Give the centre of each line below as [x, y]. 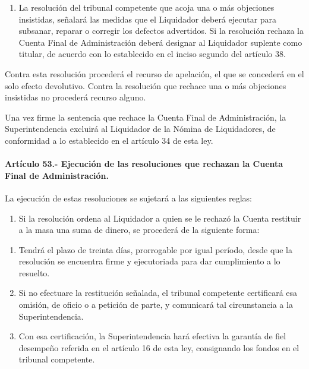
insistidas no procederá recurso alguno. [75, 97]
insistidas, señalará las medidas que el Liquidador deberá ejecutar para [148, 19]
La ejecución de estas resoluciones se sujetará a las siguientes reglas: [128, 198]
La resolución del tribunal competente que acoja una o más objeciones [146, 7]
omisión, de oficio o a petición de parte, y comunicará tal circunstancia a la [156, 305]
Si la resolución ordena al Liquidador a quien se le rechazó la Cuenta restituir [160, 218]
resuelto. [34, 272]
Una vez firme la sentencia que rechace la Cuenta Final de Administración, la [146, 117]
